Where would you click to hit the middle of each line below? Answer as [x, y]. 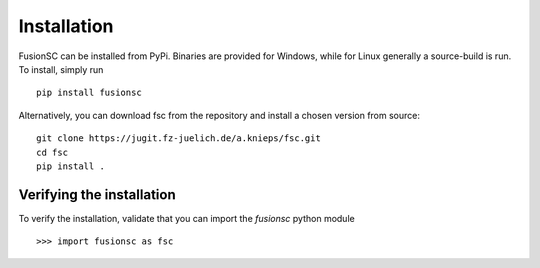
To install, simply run [61, 69]
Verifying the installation [97, 194]
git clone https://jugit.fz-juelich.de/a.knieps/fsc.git [179, 138]
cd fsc [52, 152]
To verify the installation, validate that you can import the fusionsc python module [186, 218]
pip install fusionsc [89, 93]
